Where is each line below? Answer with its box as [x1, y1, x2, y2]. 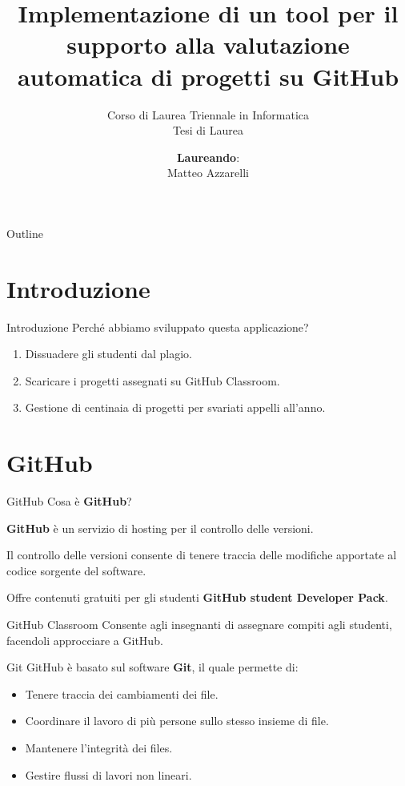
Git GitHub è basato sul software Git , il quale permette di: [6, 659, 299, 675]
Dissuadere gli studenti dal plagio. [25, 345, 192, 362]
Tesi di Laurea [173, 122, 243, 139]
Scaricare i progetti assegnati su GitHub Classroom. [25, 372, 280, 389]
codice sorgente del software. [6, 562, 146, 578]
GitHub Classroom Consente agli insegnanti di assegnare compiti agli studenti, [6, 616, 392, 633]
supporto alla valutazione [66, 28, 350, 61]
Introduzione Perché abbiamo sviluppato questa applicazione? [6, 318, 309, 335]
